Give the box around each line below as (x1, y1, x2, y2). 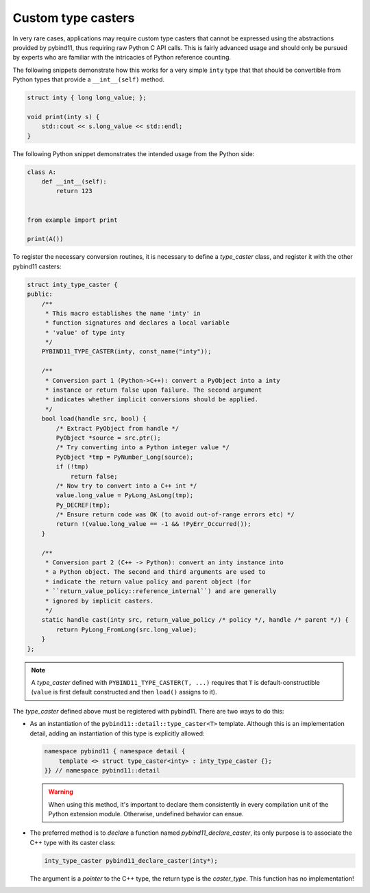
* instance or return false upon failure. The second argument (45, 386, 262, 394)
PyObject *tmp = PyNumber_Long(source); (56, 453, 194, 461)
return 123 (56, 187, 92, 195)
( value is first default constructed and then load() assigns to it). (31, 688, 217, 696)
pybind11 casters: (12, 262, 62, 271)
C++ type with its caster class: (29, 838, 116, 846)
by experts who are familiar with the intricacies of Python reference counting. (12, 53, 231, 62)
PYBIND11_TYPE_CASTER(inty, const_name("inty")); (41, 348, 212, 355)
